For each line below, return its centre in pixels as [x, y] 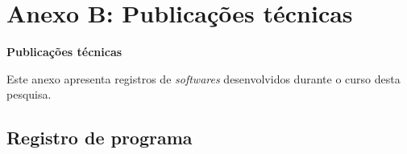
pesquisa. [29, 94]
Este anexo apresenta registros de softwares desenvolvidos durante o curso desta [203, 78]
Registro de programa [100, 138]
